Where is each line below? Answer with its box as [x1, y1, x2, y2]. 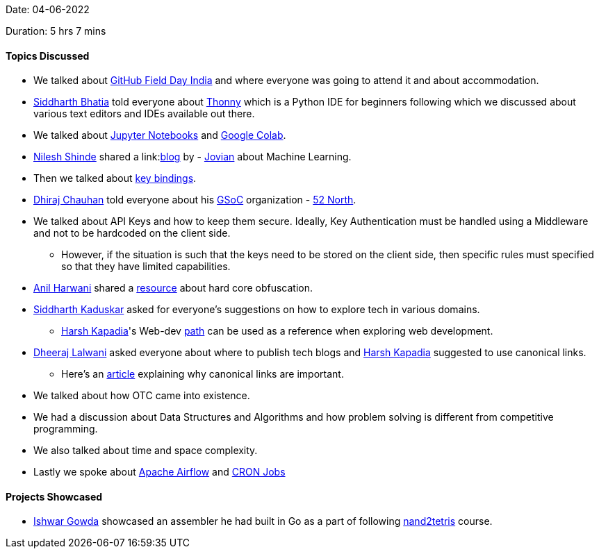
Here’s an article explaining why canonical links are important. [61, 368, 344, 380]
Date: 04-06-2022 [6, 3, 90, 15]
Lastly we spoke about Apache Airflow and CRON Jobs [33, 466, 286, 478]
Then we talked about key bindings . [33, 172, 197, 185]
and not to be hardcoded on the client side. [33, 227, 231, 240]
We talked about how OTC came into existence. [33, 389, 250, 402]
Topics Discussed [6, 49, 90, 62]
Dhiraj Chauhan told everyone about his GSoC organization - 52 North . [33, 194, 356, 206]
